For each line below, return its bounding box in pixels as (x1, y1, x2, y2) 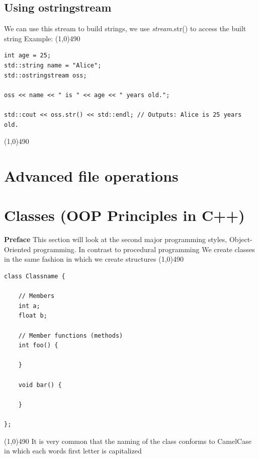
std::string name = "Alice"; (4, 61, 102, 69)
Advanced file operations (4, 165, 179, 186)
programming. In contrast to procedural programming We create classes (33, 244, 255, 254)
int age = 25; (4, 52, 51, 59)
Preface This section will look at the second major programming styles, (4, 234, 227, 245)
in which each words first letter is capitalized (4, 445, 142, 456)
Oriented (4, 244, 31, 254)
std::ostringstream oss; (4, 71, 87, 79)
